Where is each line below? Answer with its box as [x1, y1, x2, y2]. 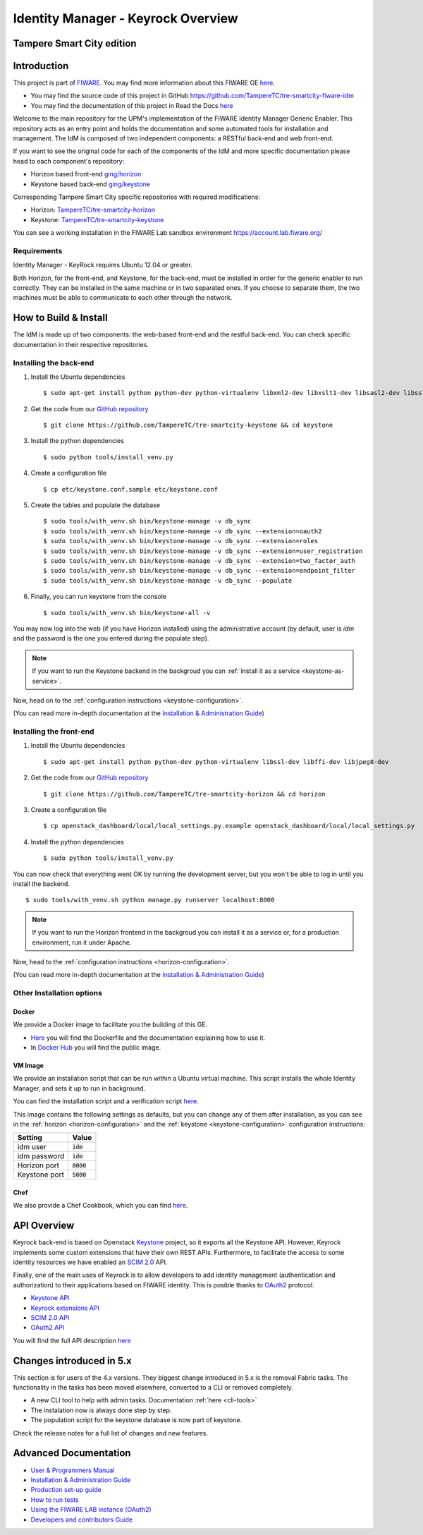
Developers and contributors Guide [30, 1515, 133, 1524]
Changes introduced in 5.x [13, 1354, 132, 1366]
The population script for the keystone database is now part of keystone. [30, 1416, 243, 1424]
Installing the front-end [13, 727, 94, 736]
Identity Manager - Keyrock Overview [13, 11, 239, 26]
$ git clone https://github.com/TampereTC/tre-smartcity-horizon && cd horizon [43, 790, 326, 798]
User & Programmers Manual [30, 1466, 115, 1474]
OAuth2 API [30, 1323, 65, 1332]
